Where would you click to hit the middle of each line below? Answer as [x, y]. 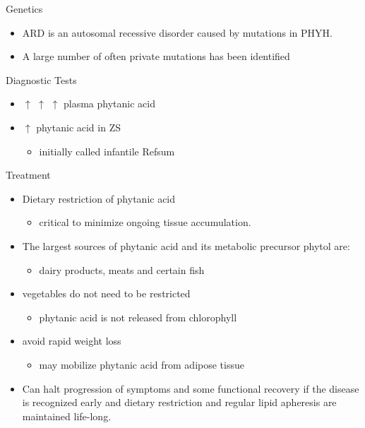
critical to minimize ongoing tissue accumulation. [145, 222]
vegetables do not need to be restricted [106, 293]
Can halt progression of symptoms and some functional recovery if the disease [191, 388]
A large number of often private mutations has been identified [156, 56]
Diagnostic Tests [41, 79]
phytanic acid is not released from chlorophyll [138, 317]
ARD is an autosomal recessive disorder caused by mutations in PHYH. [177, 32]
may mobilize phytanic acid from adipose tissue [142, 364]
